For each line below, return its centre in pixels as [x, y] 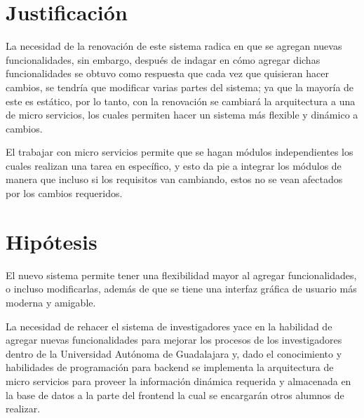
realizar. [23, 409]
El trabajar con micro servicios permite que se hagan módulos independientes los [180, 152]
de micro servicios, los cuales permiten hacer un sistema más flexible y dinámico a [182, 115]
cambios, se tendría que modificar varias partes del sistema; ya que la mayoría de [180, 87]
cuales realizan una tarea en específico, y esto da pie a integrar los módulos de [174, 165]
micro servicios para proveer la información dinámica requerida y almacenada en [178, 380]
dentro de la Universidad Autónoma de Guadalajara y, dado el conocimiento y [174, 353]
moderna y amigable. [51, 302]
